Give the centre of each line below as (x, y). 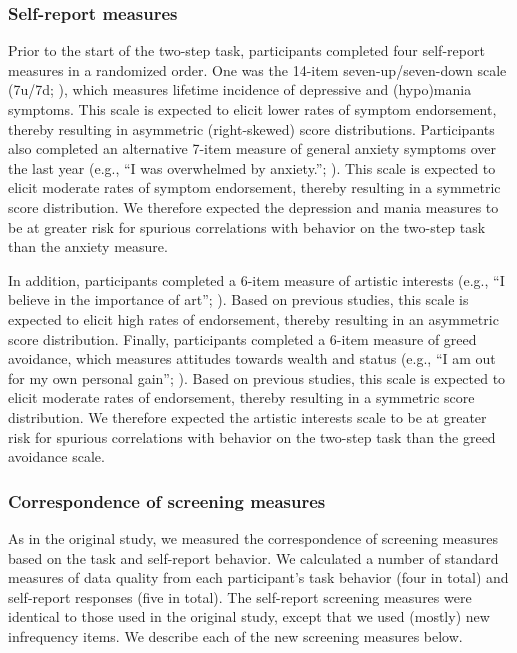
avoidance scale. (56, 456)
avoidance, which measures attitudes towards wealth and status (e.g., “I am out (252, 358)
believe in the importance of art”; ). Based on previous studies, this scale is (238, 299)
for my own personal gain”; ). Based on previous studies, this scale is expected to (257, 377)
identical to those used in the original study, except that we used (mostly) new (249, 616)
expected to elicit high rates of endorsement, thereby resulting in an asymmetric (253, 318)
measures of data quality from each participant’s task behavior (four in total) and (258, 577)
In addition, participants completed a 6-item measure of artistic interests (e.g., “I (256, 279)
